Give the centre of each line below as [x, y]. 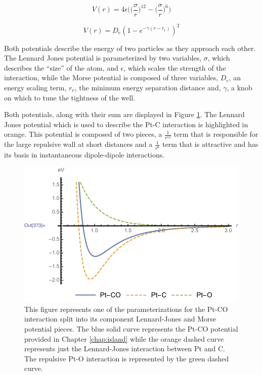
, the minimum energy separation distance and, [148, 87]
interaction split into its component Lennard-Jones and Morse [120, 319]
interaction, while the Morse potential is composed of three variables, [111, 77]
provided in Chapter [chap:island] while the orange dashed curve [124, 338]
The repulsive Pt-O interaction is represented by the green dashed [127, 358]
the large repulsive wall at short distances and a [78, 144]
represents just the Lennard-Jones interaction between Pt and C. [125, 349]
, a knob [239, 87]
